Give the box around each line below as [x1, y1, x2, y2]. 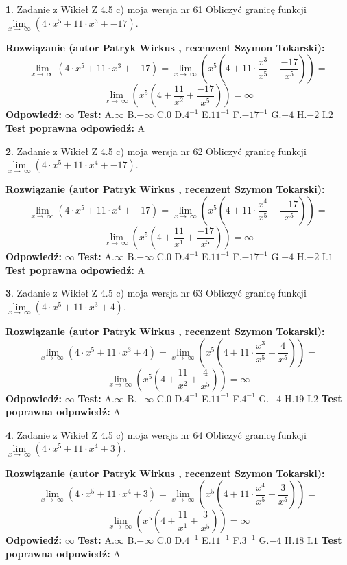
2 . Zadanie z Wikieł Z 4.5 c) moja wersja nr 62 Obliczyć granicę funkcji [5, 143, 307, 158]
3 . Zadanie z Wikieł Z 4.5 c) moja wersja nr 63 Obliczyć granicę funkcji [5, 286, 307, 300]
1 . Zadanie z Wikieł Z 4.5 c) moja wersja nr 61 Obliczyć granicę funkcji [5, 2, 307, 16]
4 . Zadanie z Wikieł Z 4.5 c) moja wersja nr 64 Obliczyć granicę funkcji [5, 427, 307, 441]
